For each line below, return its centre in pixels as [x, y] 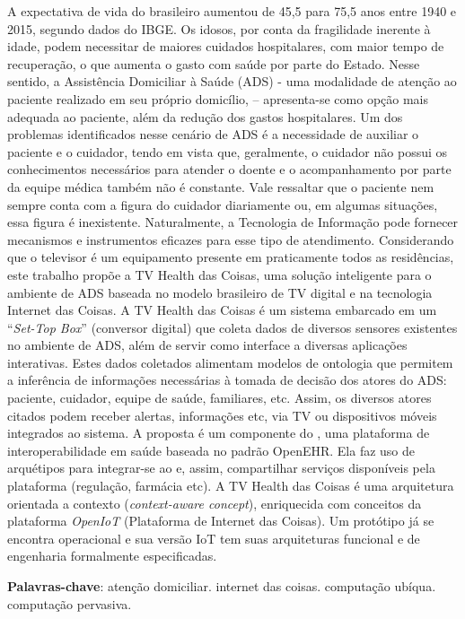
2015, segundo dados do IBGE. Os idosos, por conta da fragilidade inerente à [219, 28]
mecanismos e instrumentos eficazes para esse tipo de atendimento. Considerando [231, 239]
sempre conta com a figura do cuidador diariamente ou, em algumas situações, [223, 204]
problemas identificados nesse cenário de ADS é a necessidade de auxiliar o [213, 134]
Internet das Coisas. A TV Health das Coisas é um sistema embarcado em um [222, 310]
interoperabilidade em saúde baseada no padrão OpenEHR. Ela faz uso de [211, 450]
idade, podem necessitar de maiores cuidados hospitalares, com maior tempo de [226, 46]
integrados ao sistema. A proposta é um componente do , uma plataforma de [219, 433]
